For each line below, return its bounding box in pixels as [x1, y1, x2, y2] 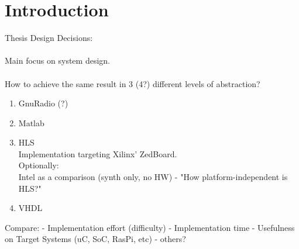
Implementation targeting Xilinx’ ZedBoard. [18, 147, 177, 160]
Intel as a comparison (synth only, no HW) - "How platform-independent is [18, 171, 288, 183]
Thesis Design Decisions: [5, 32, 93, 44]
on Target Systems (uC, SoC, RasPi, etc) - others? [5, 233, 186, 245]
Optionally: [18, 159, 59, 171]
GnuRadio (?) [18, 97, 68, 109]
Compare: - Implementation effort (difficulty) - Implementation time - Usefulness [5, 221, 295, 233]
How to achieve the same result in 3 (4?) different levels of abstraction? [5, 77, 260, 89]
